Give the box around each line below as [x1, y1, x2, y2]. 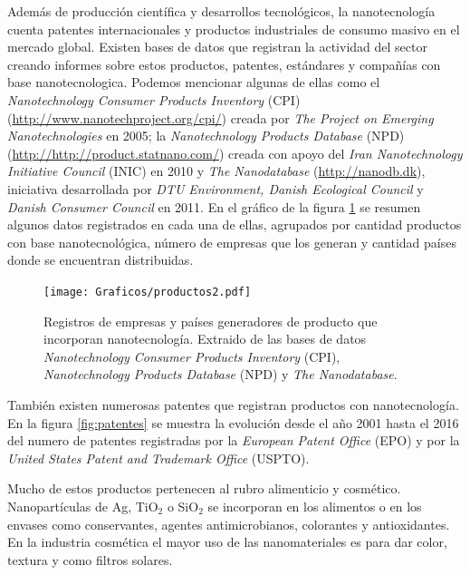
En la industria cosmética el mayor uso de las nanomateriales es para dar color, [7, 532, 447, 551]
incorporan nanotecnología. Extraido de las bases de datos [43, 329, 367, 348]
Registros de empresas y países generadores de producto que [43, 311, 378, 330]
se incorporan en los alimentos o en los [207, 496, 422, 515]
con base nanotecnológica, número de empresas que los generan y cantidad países [7, 232, 456, 251]
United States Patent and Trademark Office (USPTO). [7, 448, 310, 467]
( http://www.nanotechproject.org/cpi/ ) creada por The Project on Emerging [7, 108, 434, 127]
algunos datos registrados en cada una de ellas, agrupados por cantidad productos [7, 215, 462, 234]
